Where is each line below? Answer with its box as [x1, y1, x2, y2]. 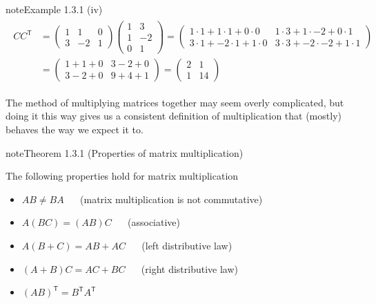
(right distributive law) [141, 261, 239, 276]
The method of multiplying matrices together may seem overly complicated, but [6, 95, 344, 109]
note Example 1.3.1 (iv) [6, 2, 103, 16]
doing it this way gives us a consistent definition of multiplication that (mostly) [6, 108, 342, 123]
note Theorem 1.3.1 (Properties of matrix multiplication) [6, 145, 244, 160]
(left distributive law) [141, 238, 232, 252]
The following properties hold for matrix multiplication [6, 169, 239, 183]
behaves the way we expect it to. [6, 122, 144, 137]
